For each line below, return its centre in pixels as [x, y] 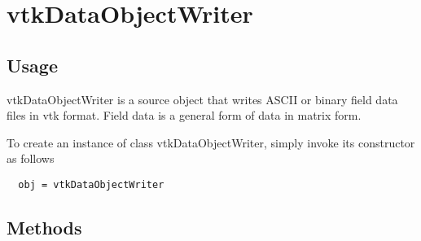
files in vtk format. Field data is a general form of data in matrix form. [184, 115]
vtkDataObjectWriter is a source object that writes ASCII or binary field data [202, 99]
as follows [31, 158]
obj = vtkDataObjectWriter [91, 184]
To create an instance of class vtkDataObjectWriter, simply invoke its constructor [211, 142]
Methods [44, 227]
